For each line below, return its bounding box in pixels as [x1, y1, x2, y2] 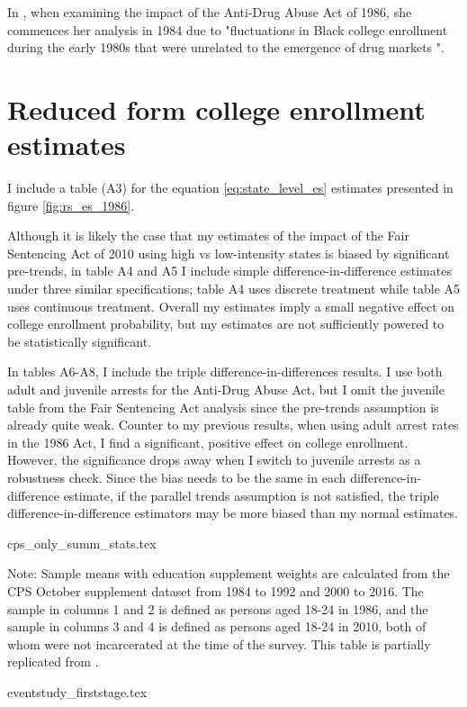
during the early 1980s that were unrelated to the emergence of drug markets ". [7, 38, 445, 57]
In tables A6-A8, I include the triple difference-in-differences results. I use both [7, 362, 443, 381]
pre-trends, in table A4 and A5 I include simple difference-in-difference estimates [7, 261, 452, 280]
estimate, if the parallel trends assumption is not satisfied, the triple [63, 485, 439, 504]
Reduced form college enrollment [7, 90, 426, 127]
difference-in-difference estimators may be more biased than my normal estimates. [7, 503, 459, 522]
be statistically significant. [7, 331, 152, 350]
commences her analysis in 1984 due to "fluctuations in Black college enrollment [7, 20, 448, 39]
